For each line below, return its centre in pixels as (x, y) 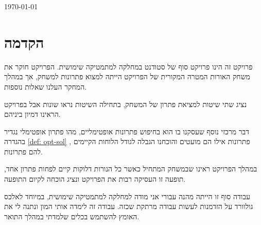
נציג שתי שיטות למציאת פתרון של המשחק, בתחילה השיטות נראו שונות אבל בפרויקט (125, 104)
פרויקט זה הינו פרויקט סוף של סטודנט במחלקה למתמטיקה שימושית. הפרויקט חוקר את (128, 66)
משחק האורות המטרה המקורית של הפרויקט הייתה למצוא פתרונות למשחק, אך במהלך (127, 76)
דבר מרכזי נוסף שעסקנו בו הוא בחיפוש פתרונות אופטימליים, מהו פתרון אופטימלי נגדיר (127, 131)
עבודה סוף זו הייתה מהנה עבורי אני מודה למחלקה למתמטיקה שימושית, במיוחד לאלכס (127, 196)
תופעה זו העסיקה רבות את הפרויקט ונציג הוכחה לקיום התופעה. (95, 179)
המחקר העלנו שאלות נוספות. (46, 86)
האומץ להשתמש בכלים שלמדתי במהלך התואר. (72, 216)
